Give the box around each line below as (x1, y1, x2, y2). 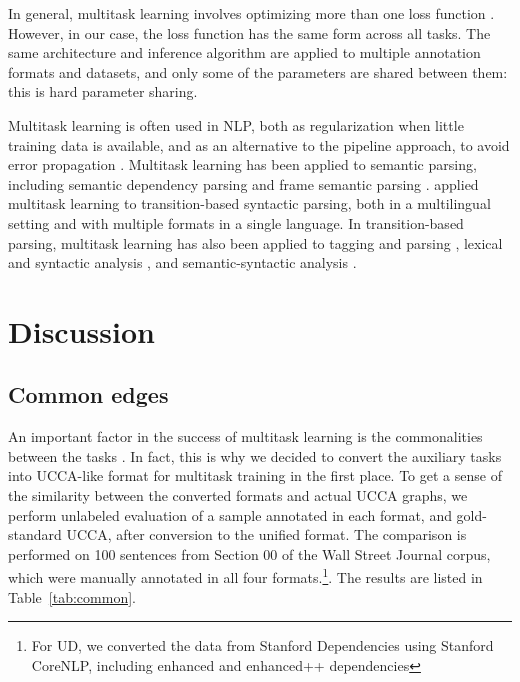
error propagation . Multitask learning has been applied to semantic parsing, (8, 154, 477, 175)
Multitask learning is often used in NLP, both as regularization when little (8, 114, 464, 135)
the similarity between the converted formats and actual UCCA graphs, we (8, 485, 468, 506)
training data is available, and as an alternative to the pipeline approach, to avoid (8, 134, 510, 155)
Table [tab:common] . (8, 586, 136, 607)
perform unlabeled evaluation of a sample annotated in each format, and (8, 504, 452, 525)
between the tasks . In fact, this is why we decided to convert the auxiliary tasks (8, 445, 502, 466)
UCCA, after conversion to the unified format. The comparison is (66, 524, 467, 545)
